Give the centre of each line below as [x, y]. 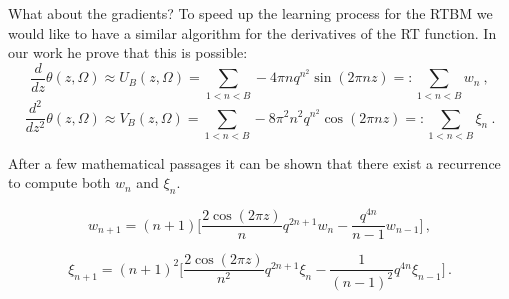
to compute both [59, 182]
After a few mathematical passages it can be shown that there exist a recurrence [254, 162]
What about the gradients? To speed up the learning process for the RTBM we [250, 13]
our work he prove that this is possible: [128, 52]
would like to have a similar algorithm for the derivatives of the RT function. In [252, 32]
